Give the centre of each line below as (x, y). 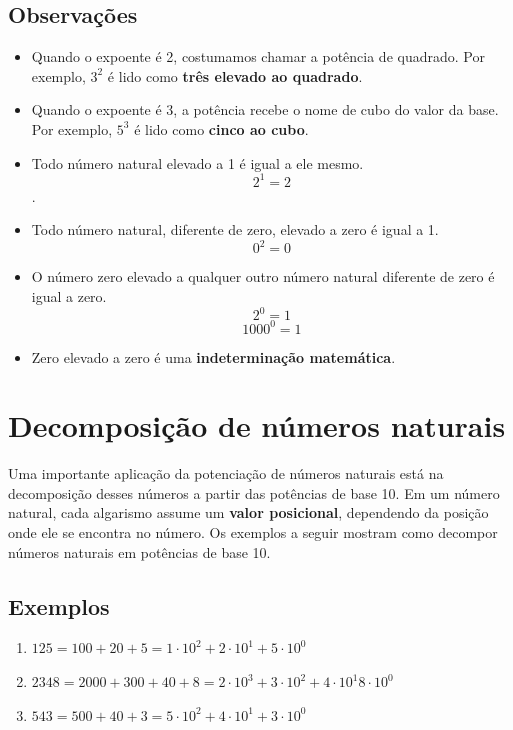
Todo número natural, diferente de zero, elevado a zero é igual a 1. (235, 229)
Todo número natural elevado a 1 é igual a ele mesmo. (197, 162)
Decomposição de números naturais (257, 425)
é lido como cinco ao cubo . (221, 128)
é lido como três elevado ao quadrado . (235, 75)
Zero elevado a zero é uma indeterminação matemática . (213, 356)
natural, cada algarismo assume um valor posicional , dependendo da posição (248, 512)
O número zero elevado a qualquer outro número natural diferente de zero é (263, 276)
